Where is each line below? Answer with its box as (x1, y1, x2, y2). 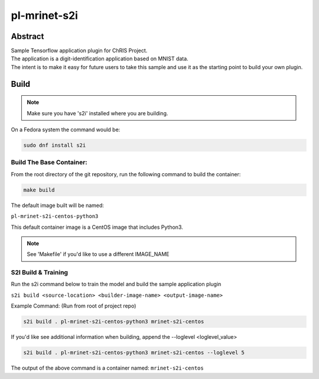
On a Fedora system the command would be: (11, 126, 121, 133)
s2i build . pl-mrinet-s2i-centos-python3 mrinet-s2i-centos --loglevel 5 (23, 349, 245, 356)
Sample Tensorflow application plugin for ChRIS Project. (11, 47, 148, 54)
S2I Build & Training (11, 268, 68, 277)
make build (23, 186, 55, 193)
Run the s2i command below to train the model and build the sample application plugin (11, 281, 222, 288)
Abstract (11, 31, 44, 41)
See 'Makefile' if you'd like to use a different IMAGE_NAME (27, 251, 170, 258)
